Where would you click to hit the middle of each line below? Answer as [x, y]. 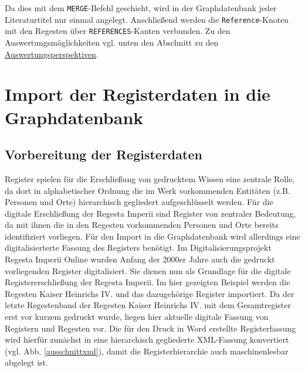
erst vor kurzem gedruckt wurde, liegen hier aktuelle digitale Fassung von [137, 317]
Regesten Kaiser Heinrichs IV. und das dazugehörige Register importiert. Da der [150, 293]
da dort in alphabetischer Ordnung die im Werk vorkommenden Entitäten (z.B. [148, 190]
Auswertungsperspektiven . [52, 54]
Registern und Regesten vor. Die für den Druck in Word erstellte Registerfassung [150, 328]
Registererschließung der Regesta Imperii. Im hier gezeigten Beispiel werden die [148, 282]
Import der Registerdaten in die [138, 94]
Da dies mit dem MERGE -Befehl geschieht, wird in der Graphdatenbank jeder [141, 8]
